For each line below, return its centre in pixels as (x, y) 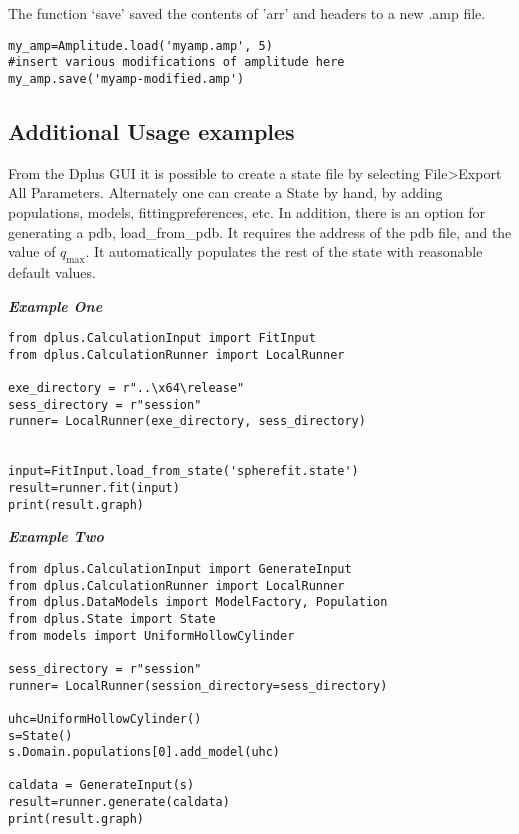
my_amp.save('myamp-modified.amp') (126, 78)
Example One (55, 305)
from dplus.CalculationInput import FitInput (162, 338)
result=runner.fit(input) (94, 488)
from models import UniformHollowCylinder (151, 635)
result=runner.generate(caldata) (119, 802)
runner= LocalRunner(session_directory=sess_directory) (198, 685)
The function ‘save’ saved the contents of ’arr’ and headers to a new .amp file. (247, 13)
